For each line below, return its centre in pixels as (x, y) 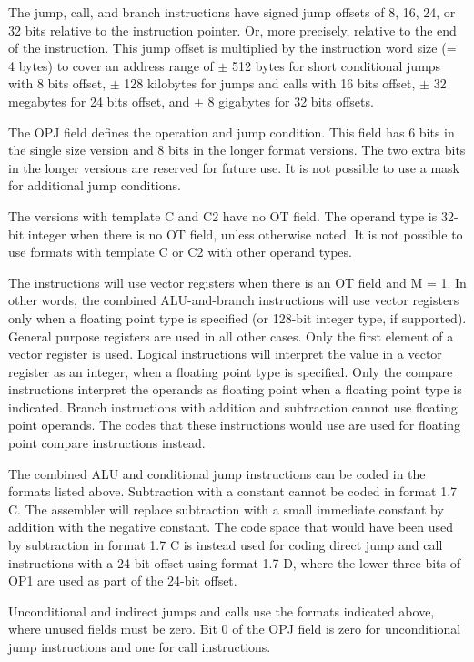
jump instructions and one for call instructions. (140, 647)
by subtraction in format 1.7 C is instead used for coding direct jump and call (226, 545)
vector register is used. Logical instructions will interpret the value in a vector (225, 354)
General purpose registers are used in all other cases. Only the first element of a (231, 336)
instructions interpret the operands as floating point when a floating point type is (235, 389)
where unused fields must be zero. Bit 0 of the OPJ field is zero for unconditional (235, 629)
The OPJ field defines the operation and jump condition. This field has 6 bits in (232, 132)
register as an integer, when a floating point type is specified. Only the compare (231, 371)
